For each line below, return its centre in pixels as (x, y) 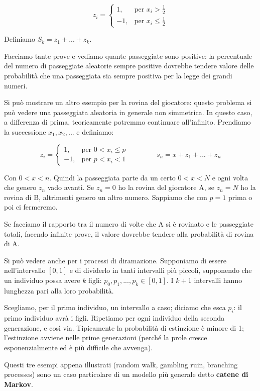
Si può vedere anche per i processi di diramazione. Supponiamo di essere (115, 260)
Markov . (19, 384)
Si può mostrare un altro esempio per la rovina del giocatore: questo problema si (128, 102)
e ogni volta (230, 177)
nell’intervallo (25, 270)
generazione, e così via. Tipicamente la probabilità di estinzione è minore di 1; (124, 327)
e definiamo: (95, 132)
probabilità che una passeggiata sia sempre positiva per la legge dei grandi (118, 76)
